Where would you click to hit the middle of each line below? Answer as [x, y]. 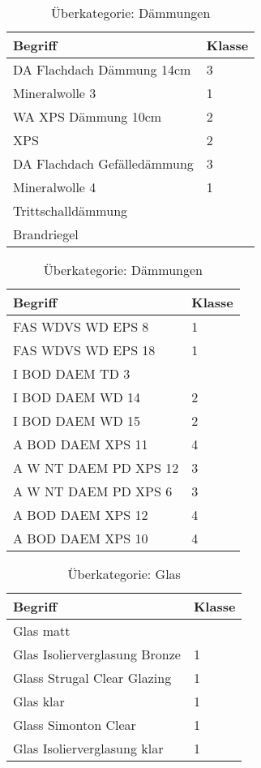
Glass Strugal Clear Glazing [92, 678]
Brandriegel [46, 234]
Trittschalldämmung [71, 210]
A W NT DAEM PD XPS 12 [96, 468]
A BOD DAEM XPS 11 [81, 444]
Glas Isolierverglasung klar [88, 748]
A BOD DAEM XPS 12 [81, 515]
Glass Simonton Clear [75, 725]
